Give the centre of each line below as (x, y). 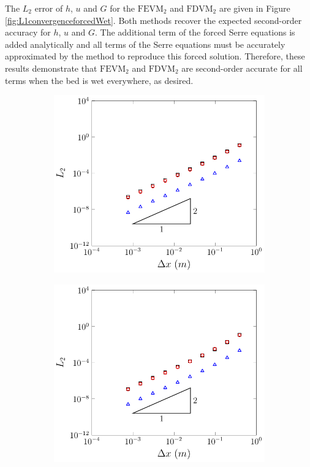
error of (49, 8)
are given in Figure (255, 8)
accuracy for (28, 32)
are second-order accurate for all (242, 68)
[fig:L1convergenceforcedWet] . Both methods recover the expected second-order (153, 20)
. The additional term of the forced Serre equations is (195, 32)
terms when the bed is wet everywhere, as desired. (99, 80)
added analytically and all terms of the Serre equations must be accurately (145, 44)
